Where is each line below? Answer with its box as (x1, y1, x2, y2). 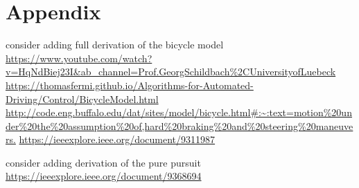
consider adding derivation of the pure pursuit (6, 155, 201, 169)
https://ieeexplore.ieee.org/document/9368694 (6, 169, 202, 183)
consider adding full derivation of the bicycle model (6, 37, 224, 52)
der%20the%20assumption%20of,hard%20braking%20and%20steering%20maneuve (6, 118, 353, 133)
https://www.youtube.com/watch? (6, 50, 152, 65)
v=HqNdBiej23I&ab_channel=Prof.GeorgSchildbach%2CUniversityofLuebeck (6, 64, 336, 79)
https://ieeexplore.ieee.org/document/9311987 (19, 132, 216, 147)
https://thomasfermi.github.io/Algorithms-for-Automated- (6, 77, 254, 92)
